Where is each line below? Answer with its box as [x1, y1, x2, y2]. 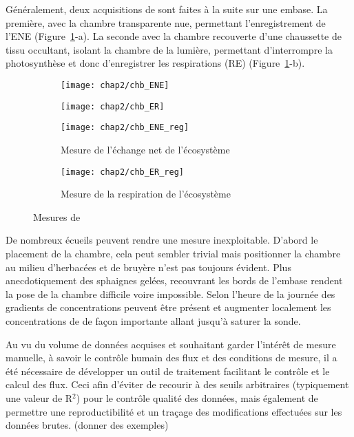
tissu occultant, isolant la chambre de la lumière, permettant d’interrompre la [6, 42, 333, 56]
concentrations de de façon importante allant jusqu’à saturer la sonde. [6, 313, 301, 328]
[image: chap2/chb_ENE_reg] [61, 122, 189, 133]
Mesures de [33, 209, 81, 224]
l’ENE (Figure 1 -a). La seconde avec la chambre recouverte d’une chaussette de [6, 29, 342, 43]
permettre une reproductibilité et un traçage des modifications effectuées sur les [6, 404, 342, 418]
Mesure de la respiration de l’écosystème [61, 186, 231, 201]
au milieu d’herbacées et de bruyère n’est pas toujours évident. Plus [6, 259, 291, 274]
